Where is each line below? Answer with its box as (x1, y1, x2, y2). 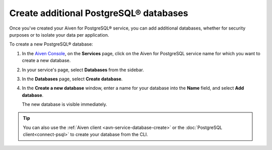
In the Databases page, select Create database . (22, 76, 123, 82)
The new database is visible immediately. (22, 101, 108, 107)
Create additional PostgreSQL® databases (9, 8, 188, 19)
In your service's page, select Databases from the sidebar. (22, 67, 145, 73)
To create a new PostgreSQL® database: (9, 41, 93, 47)
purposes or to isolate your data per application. (9, 32, 109, 38)
